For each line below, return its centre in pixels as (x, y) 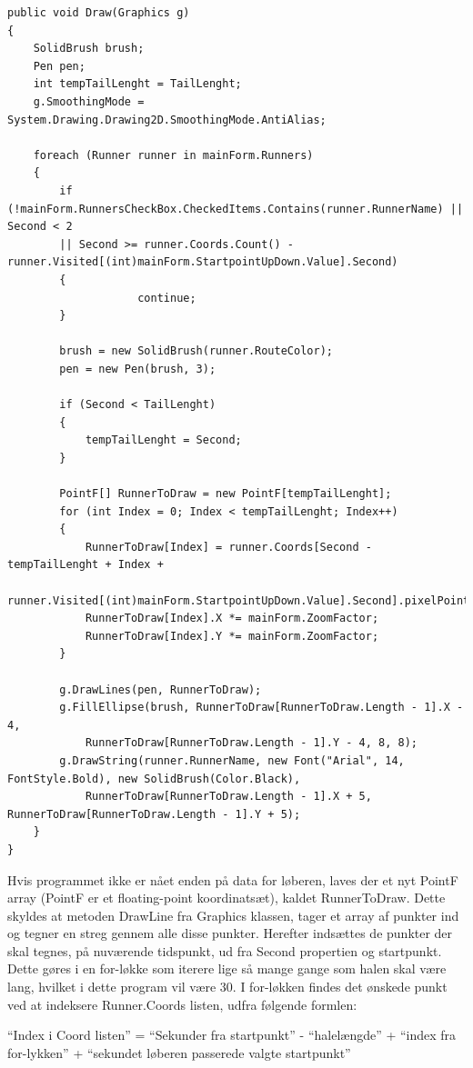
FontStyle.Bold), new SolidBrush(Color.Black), (154, 779)
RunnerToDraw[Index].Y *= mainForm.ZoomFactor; (232, 636)
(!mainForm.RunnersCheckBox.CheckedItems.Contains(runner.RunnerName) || (236, 209)
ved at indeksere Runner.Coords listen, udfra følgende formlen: (182, 1004)
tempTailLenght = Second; (163, 440)
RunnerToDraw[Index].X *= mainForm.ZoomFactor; (232, 619)
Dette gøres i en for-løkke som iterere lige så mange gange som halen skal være (227, 968)
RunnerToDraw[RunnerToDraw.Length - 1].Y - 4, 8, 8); (252, 743)
